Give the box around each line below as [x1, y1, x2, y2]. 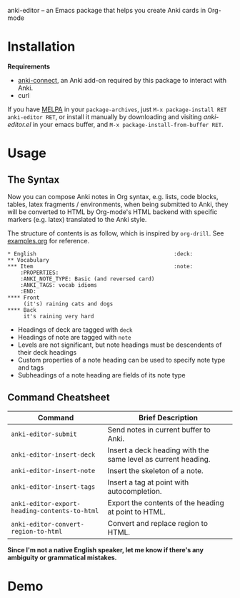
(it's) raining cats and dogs [23, 300, 114, 308]
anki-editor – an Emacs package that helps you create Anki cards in [7, 6, 206, 14]
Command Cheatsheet [7, 392, 110, 404]
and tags [17, 363, 44, 372]
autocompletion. [107, 486, 162, 496]
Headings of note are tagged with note [17, 333, 131, 341]
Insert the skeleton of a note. [107, 465, 204, 475]
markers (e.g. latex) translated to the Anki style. [7, 215, 147, 223]
